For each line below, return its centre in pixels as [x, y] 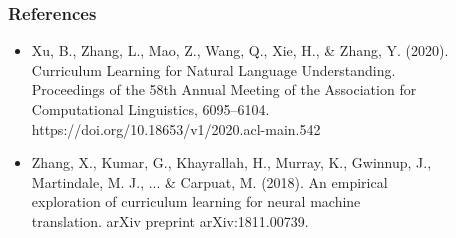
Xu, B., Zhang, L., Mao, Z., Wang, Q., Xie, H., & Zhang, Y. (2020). [240, 50]
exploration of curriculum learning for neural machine [196, 201]
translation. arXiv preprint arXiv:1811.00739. [170, 220]
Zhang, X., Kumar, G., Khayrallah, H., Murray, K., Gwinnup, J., [231, 162]
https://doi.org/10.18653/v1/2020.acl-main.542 [176, 128]
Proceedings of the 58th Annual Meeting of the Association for [224, 89]
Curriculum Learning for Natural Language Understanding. [213, 69]
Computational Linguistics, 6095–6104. [150, 109]
